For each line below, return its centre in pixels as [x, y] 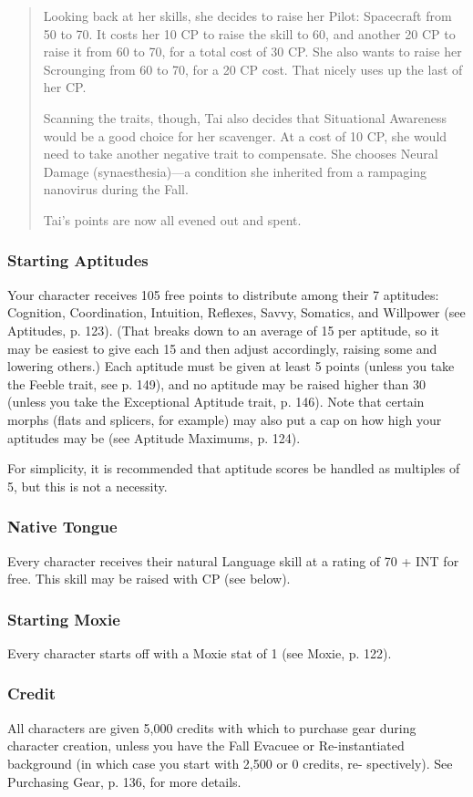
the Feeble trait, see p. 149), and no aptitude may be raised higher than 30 [216, 383]
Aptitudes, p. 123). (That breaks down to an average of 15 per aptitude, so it [224, 330]
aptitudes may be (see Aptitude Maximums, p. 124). [154, 437]
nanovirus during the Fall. [116, 189]
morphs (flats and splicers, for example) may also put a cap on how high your [225, 419]
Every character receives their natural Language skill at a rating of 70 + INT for [233, 560]
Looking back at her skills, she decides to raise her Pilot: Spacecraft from [247, 16]
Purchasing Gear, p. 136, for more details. [124, 781]
